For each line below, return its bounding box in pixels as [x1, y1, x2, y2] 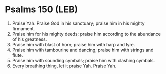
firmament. [12, 25, 35, 31]
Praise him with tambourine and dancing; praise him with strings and [12, 47, 154, 53]
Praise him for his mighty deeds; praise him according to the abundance [12, 31, 161, 37]
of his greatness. [12, 36, 47, 42]
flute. [12, 52, 23, 58]
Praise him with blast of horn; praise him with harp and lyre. [12, 41, 135, 47]
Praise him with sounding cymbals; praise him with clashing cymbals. [12, 57, 155, 63]
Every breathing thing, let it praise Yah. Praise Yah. [12, 63, 116, 69]
